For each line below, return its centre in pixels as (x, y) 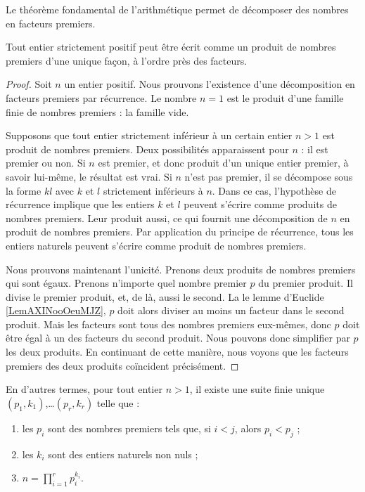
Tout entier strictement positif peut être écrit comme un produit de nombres (171, 47)
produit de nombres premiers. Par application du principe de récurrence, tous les (180, 232)
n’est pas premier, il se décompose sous (269, 176)
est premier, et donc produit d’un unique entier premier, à (223, 163)
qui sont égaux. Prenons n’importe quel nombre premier (126, 283)
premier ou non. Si (46, 163)
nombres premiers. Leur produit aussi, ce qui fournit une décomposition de (167, 218)
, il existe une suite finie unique (257, 389)
